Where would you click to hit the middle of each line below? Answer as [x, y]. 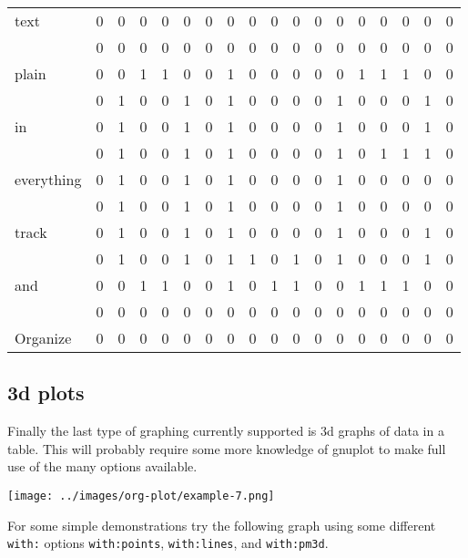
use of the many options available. [102, 466]
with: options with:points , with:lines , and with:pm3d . [168, 543]
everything [48, 179]
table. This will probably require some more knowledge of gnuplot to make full [227, 448]
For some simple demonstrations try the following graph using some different [222, 525]
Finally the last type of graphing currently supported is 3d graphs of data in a [226, 431]
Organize [43, 338]
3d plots [46, 393]
